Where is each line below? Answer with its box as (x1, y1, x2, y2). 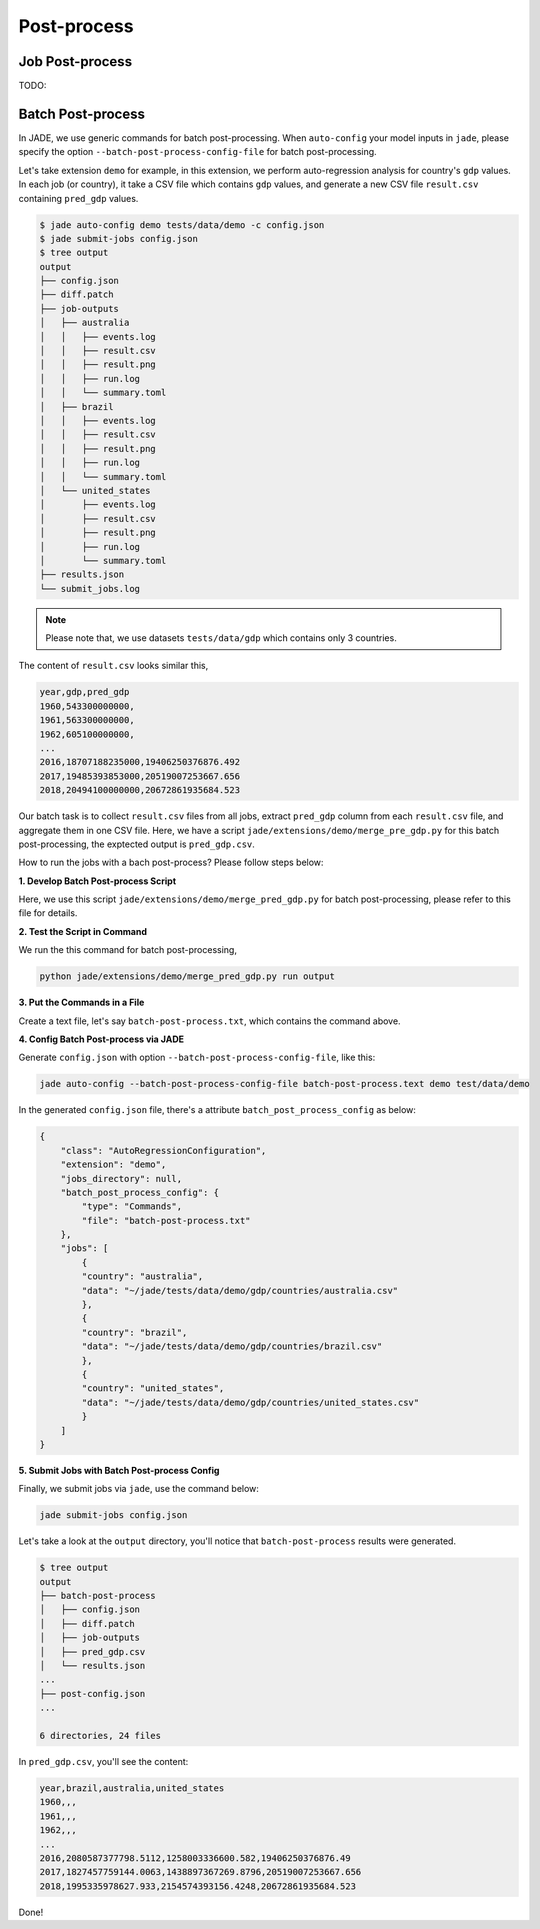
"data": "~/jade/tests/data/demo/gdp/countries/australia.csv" (81, 1285, 399, 1296)
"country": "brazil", (81, 1326, 188, 1338)
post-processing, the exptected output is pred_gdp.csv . (18, 838, 255, 850)
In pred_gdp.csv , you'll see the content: (18, 1755, 189, 1767)
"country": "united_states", (81, 1383, 225, 1394)
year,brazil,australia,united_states (39, 1782, 225, 1794)
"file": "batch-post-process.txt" (81, 1215, 251, 1226)
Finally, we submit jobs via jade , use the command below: (18, 1483, 260, 1495)
